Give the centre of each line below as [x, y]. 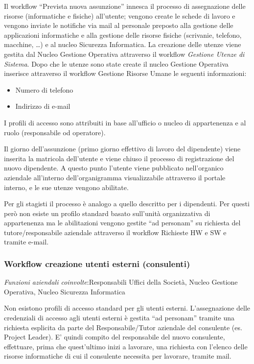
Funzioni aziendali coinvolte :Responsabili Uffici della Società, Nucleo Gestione [121, 282]
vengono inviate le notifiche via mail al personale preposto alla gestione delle [119, 25]
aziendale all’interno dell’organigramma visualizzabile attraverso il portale [115, 177]
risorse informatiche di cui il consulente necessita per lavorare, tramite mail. [118, 356]
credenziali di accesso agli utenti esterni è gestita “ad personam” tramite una [119, 318]
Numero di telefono [44, 89]
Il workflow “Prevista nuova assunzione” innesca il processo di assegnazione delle [125, 6]
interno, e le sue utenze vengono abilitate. [66, 187]
